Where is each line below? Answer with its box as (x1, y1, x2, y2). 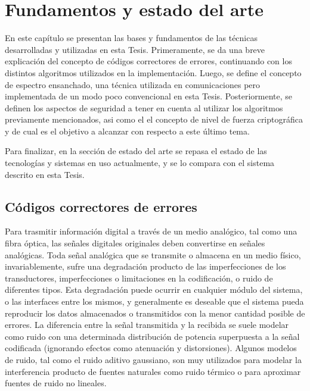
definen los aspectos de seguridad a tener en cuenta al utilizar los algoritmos (5, 101, 283, 114)
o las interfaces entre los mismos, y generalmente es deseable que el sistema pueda (5, 295, 304, 308)
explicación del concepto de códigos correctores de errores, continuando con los (5, 55, 292, 67)
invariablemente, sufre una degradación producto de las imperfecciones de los (5, 260, 286, 273)
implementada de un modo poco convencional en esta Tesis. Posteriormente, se (5, 90, 293, 102)
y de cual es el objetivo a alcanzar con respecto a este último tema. (5, 124, 250, 137)
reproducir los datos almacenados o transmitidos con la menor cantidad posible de (5, 306, 305, 319)
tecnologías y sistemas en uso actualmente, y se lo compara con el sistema (5, 157, 275, 169)
